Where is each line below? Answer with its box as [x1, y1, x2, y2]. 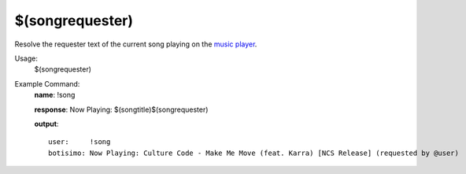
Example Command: [14, 79, 80, 88]
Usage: [14, 54, 39, 63]
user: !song [48, 138, 111, 146]
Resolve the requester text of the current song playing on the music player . [14, 39, 257, 49]
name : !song [34, 91, 76, 100]
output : [34, 119, 59, 128]
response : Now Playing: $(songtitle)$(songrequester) [34, 105, 209, 114]
